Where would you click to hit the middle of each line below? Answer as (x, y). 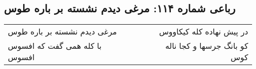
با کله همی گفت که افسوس (55, 46)
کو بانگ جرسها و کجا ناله (207, 46)
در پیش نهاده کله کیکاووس (204, 32)
